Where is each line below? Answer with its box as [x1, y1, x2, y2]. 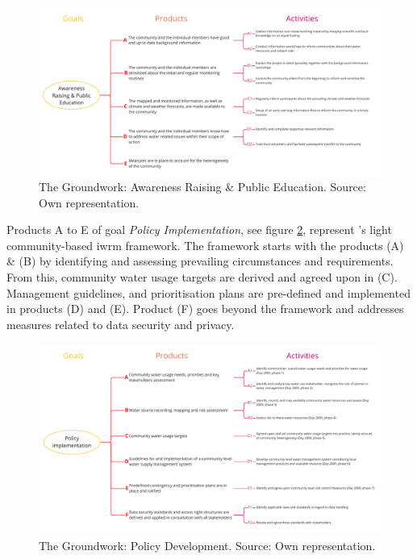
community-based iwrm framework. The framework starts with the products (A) [6, 236, 404, 253]
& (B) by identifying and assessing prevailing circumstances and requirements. [6, 252, 394, 269]
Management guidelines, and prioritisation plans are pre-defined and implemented [6, 284, 411, 301]
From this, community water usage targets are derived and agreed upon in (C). [6, 269, 398, 286]
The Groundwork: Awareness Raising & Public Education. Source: [39, 178, 366, 195]
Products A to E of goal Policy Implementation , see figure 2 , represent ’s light [6, 221, 392, 238]
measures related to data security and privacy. [6, 315, 235, 332]
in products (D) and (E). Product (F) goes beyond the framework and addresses [6, 300, 404, 317]
